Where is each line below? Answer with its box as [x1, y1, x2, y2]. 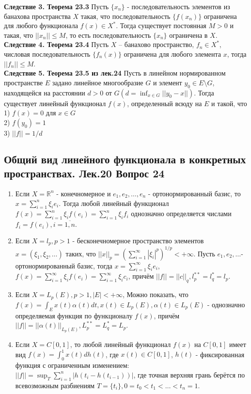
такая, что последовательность [80, 11, 171, 21]
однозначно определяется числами [131, 208, 232, 219]
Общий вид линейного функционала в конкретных [4, 151, 246, 166]
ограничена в [169, 30, 208, 40]
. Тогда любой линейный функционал [59, 198, 169, 208]
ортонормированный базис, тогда [15, 260, 112, 270]
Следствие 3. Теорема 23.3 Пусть [4, 1, 109, 11]
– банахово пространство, [119, 39, 194, 49]
